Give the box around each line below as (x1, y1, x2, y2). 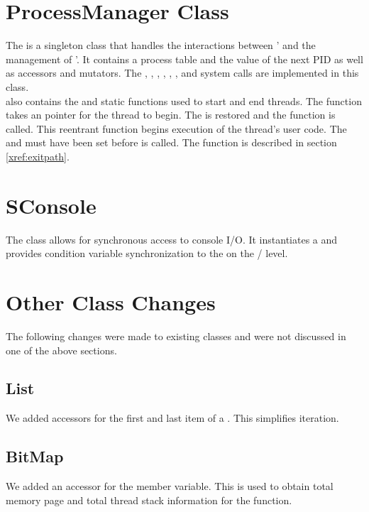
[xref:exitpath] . (6, 148, 70, 163)
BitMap (6, 445, 64, 467)
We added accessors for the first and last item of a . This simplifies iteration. (6, 410, 339, 425)
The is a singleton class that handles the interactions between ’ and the (6, 38, 316, 53)
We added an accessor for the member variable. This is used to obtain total (6, 479, 334, 494)
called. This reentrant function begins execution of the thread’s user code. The (6, 121, 347, 136)
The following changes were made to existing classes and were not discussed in (6, 328, 346, 343)
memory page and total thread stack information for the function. (6, 492, 292, 507)
